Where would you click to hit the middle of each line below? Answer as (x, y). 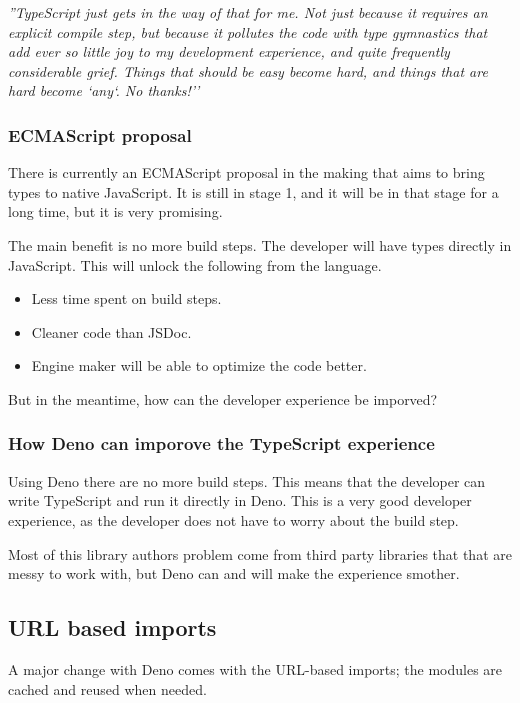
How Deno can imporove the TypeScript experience (221, 443)
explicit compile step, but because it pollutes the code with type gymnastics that (248, 31)
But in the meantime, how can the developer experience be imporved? (223, 398)
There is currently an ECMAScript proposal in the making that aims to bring (246, 172)
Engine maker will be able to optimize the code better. (199, 365)
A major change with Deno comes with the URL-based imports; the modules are (255, 668)
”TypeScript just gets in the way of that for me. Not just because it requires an (248, 12)
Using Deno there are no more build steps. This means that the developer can (247, 480)
